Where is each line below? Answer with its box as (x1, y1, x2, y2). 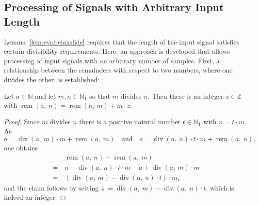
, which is (206, 182, 234, 192)
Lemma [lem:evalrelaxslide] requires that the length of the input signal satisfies (4, 36, 240, 46)
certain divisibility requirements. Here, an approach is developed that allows (4, 46, 230, 56)
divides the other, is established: (4, 74, 99, 84)
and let (35, 90, 56, 101)
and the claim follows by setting (4, 182, 99, 192)
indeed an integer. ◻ (4, 192, 66, 202)
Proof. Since (4, 116, 40, 126)
